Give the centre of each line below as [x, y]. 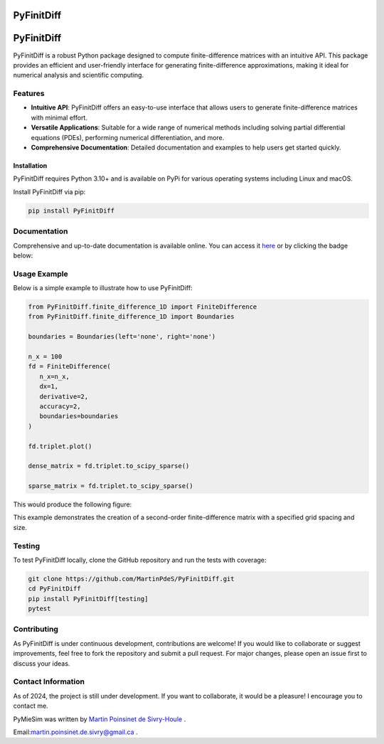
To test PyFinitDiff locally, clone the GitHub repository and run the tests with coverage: [140, 560]
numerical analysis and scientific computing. [79, 75]
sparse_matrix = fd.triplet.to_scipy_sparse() [111, 486]
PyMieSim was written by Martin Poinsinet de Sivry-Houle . [100, 719]
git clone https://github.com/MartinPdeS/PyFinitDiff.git [131, 579]
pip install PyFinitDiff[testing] [88, 599]
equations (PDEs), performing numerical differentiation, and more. [128, 137]
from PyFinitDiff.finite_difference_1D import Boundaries [131, 317]
